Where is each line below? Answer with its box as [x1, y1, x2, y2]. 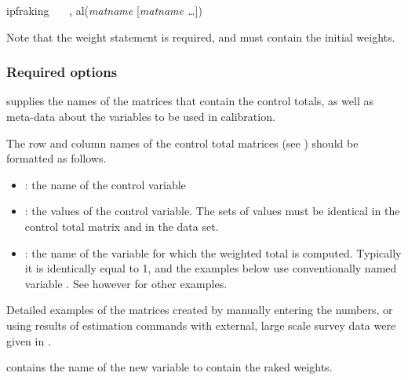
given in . [6, 332, 51, 349]
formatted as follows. [6, 150, 107, 166]
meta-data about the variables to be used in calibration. [6, 108, 275, 124]
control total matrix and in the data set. [24, 217, 219, 234]
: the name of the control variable [24, 176, 186, 192]
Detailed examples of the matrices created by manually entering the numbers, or [6, 301, 393, 318]
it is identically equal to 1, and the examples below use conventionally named [24, 260, 397, 276]
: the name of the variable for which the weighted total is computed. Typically [24, 244, 402, 261]
